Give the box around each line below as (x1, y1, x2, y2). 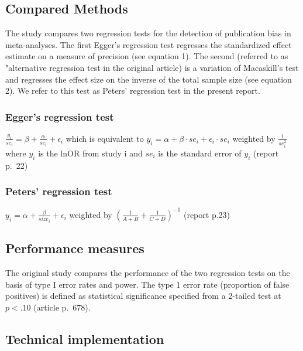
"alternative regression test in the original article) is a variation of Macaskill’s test (5, 61, 299, 73)
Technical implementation (5, 329, 164, 347)
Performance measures (5, 239, 144, 257)
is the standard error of (158, 146, 242, 159)
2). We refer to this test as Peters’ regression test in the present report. (5, 84, 260, 97)
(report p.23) (183, 208, 230, 220)
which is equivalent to (66, 132, 144, 144)
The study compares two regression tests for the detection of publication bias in (5, 27, 291, 39)
